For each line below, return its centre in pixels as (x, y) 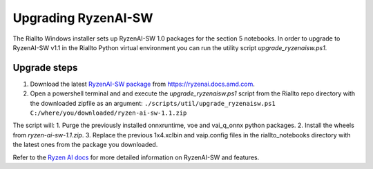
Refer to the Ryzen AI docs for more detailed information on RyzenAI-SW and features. (136, 157)
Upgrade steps (45, 68)
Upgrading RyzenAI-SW (83, 18)
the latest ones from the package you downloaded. (85, 145)
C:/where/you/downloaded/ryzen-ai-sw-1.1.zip (108, 113)
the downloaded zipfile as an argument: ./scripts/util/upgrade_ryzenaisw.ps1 (153, 103)
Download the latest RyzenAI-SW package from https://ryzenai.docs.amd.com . (142, 84)
